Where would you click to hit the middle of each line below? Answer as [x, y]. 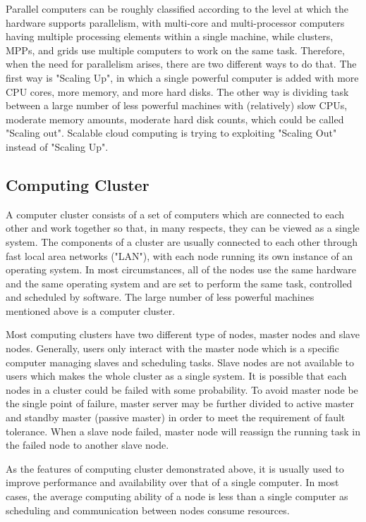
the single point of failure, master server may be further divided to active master [180, 403]
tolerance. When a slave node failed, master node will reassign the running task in [183, 431]
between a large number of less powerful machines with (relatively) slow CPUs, [177, 105]
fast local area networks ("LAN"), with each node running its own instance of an [179, 255]
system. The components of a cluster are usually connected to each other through [182, 241]
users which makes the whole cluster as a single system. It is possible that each [176, 376]
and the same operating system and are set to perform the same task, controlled [179, 283]
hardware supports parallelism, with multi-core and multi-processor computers [175, 22]
